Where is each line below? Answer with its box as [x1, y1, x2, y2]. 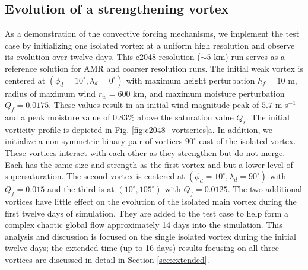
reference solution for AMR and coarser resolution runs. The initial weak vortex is [5, 62, 303, 74]
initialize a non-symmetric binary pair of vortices [5, 135, 183, 147]
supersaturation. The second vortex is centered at [5, 170, 185, 182]
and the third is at [47, 183, 115, 195]
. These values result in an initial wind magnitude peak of [49, 99, 259, 111]
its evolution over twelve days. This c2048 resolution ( [5, 50, 201, 63]
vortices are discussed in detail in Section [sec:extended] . [5, 253, 209, 265]
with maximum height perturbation [126, 74, 255, 86]
